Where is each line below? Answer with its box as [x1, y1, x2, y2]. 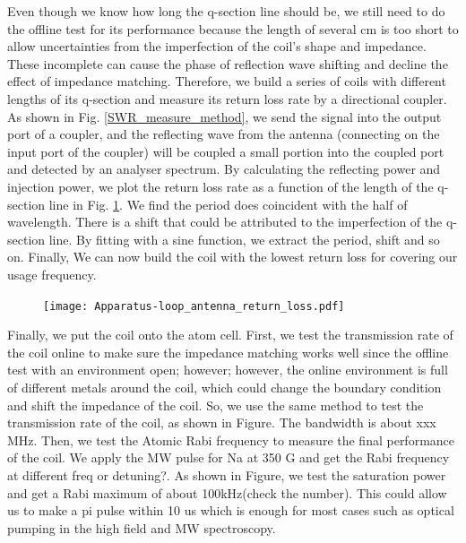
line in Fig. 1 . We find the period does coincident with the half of [48, 194, 408, 213]
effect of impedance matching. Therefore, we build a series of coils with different [7, 72, 446, 90]
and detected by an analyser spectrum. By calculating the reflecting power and [7, 159, 441, 178]
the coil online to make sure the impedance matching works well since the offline [7, 342, 449, 361]
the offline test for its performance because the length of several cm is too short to [7, 19, 459, 38]
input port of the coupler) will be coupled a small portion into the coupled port [7, 142, 444, 160]
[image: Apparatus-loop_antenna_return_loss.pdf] [43, 299, 345, 313]
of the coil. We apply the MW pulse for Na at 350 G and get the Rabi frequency [7, 448, 450, 467]
